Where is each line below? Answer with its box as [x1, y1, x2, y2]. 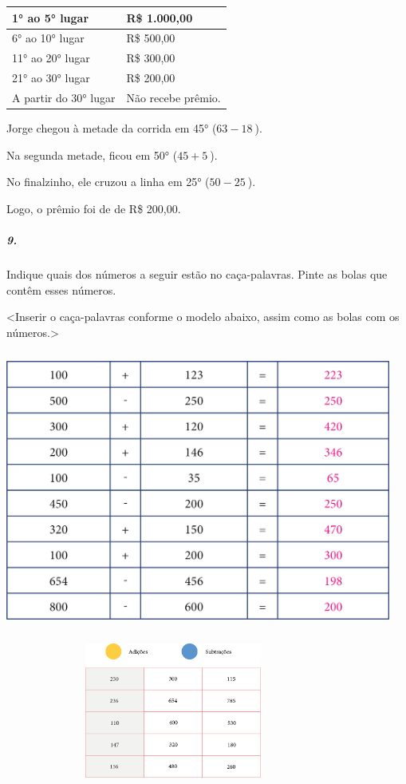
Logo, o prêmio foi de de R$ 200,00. [6, 200, 181, 216]
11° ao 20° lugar [12, 49, 90, 66]
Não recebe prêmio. [126, 89, 221, 105]
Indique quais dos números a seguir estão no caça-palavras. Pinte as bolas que [6, 265, 388, 282]
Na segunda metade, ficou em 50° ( [6, 146, 178, 163]
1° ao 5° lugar [12, 9, 89, 26]
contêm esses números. [6, 281, 116, 298]
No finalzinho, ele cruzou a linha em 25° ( [6, 173, 210, 190]
